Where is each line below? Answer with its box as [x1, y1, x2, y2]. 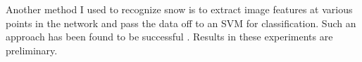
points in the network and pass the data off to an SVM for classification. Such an [6, 15, 356, 30]
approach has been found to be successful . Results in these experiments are [6, 29, 333, 44]
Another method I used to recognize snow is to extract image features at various [6, 2, 353, 16]
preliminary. [6, 42, 58, 57]
